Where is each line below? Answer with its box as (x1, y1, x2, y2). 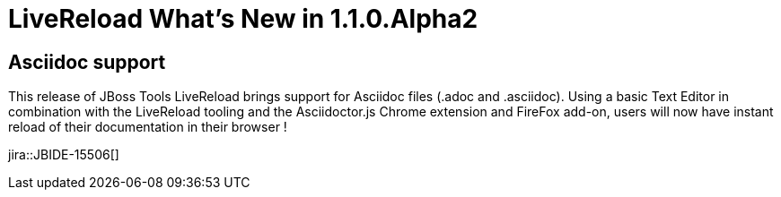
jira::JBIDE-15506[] (8, 147, 119, 163)
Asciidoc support (8, 50, 166, 73)
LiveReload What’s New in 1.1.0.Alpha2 (8, 4, 478, 34)
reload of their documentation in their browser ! (8, 119, 287, 135)
